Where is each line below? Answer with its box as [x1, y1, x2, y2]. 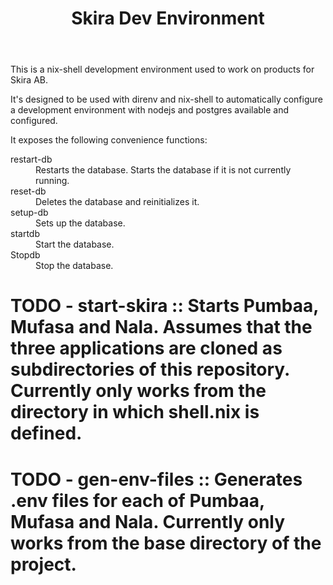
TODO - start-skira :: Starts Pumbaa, [10, 295, 319, 317]
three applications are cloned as [10, 337, 283, 360]
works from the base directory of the [10, 532, 322, 554]
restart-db [10, 153, 53, 166]
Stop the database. [35, 260, 114, 272]
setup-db [10, 207, 49, 219]
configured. [10, 115, 58, 127]
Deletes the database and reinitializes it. [35, 196, 200, 208]
